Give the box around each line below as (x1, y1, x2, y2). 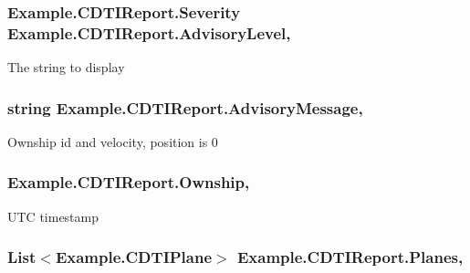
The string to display (7, 58, 125, 77)
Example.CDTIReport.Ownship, (7, 171, 250, 194)
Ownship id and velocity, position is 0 (7, 131, 218, 151)
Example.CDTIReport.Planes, (236, 246, 464, 268)
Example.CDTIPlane (55, 246, 213, 268)
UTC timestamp (7, 206, 99, 226)
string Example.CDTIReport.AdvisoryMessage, (7, 96, 363, 119)
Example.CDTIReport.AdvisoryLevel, (7, 21, 291, 44)
